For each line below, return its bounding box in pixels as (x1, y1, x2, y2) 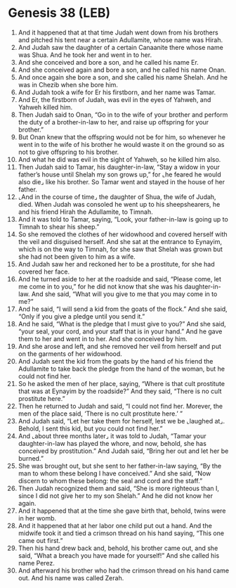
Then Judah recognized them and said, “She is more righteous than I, (18, 484, 220, 492)
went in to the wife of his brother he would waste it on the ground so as (18, 140, 225, 148)
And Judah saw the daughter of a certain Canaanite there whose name (18, 43, 223, 51)
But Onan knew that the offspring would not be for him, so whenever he (18, 132, 225, 141)
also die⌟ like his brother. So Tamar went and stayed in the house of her (18, 177, 225, 186)
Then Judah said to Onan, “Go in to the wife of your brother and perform (18, 110, 228, 119)
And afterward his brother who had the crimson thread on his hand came (18, 566, 230, 575)
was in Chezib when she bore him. (18, 80, 119, 89)
